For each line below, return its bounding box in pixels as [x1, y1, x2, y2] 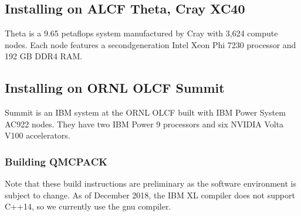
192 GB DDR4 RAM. [5, 50, 83, 62]
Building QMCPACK [5, 154, 107, 168]
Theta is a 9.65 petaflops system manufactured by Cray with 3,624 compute [5, 27, 278, 39]
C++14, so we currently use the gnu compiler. [5, 200, 171, 212]
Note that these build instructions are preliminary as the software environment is [5, 177, 296, 190]
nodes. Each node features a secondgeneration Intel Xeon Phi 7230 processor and [5, 38, 296, 50]
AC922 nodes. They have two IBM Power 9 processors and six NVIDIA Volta [5, 117, 284, 130]
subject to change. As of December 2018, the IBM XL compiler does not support [5, 188, 295, 201]
